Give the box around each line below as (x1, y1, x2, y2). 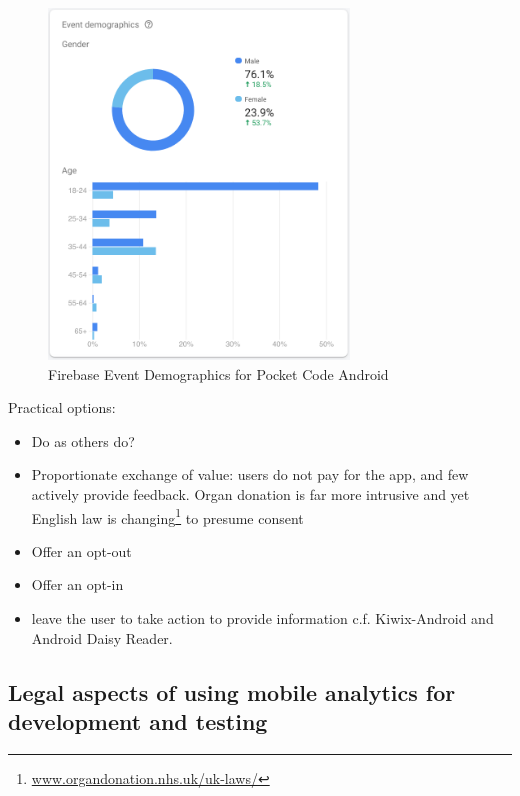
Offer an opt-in (31, 574, 124, 595)
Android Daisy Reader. (31, 627, 173, 648)
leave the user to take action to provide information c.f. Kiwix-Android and (31, 608, 494, 629)
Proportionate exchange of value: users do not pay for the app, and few (31, 464, 469, 485)
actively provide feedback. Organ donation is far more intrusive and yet (31, 484, 470, 505)
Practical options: (8, 397, 116, 418)
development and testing (8, 706, 268, 737)
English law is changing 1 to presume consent (31, 504, 304, 528)
